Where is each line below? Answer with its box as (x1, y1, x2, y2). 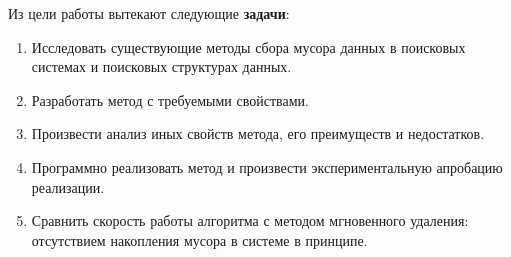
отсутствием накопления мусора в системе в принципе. (31, 229, 368, 250)
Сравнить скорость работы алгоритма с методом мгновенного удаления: (31, 210, 469, 231)
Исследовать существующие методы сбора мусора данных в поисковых (31, 36, 466, 57)
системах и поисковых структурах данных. (31, 56, 292, 77)
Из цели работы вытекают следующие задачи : (8, 3, 290, 23)
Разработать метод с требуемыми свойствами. (31, 89, 309, 110)
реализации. (31, 176, 105, 197)
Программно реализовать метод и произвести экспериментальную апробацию (31, 156, 503, 177)
